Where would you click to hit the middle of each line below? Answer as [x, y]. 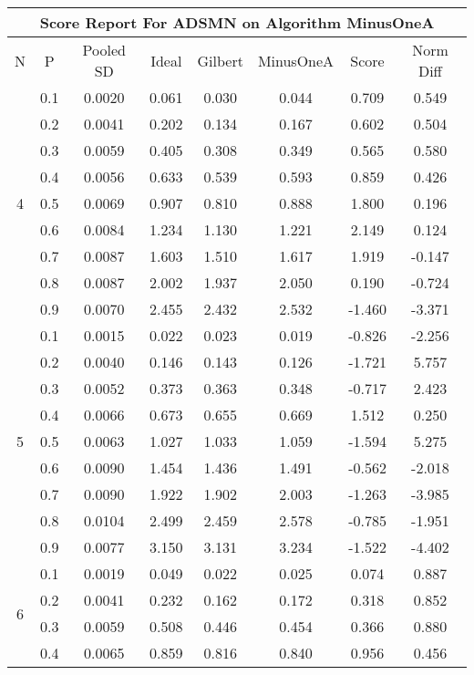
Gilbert [220, 60]
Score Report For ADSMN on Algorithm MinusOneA [237, 22]
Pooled [104, 50]
